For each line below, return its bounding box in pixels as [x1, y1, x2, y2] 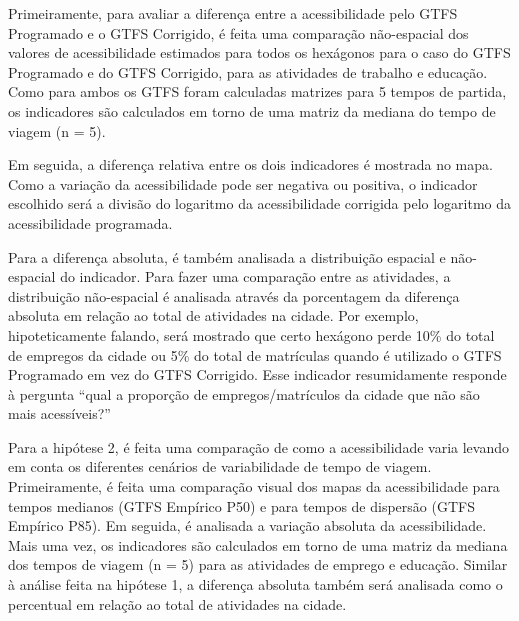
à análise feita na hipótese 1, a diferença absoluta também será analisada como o [8, 574, 503, 595]
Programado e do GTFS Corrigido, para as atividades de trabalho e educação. [8, 61, 488, 82]
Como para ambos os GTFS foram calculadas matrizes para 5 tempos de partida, [8, 81, 507, 102]
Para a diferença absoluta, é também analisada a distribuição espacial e [8, 246, 446, 267]
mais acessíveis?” [8, 403, 111, 424]
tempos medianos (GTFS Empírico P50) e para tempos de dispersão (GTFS [8, 495, 475, 516]
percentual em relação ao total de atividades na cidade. [8, 593, 347, 614]
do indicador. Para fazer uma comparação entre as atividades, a [60, 266, 451, 287]
